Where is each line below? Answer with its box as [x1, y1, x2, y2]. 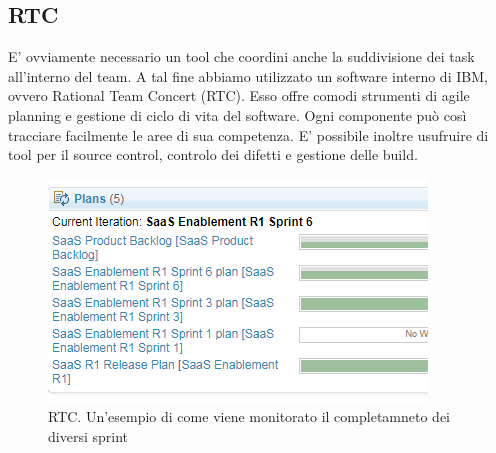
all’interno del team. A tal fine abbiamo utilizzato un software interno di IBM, [8, 65, 488, 86]
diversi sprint [48, 425, 128, 446]
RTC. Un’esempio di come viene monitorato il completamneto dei [48, 406, 450, 427]
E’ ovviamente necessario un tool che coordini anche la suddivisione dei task [8, 46, 475, 67]
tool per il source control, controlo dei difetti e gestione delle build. [8, 144, 418, 165]
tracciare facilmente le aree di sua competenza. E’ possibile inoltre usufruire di [8, 124, 489, 145]
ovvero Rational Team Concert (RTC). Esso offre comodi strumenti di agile [8, 85, 470, 106]
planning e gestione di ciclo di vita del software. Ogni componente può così [8, 104, 467, 125]
